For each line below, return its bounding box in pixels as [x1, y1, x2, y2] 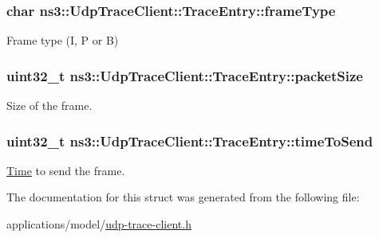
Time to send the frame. [6, 162, 125, 178]
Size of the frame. [6, 97, 93, 114]
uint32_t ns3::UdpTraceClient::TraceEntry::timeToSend [6, 131, 373, 150]
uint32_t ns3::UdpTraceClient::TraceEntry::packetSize [6, 65, 363, 85]
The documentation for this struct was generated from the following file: [6, 189, 360, 205]
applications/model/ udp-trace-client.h [6, 216, 191, 232]
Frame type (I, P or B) [6, 32, 119, 49]
